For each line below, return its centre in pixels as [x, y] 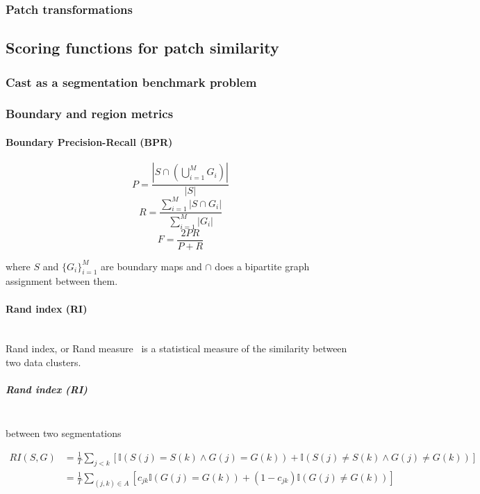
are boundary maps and [151, 266]
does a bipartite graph [262, 266]
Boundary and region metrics [90, 114]
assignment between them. [62, 281]
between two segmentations [64, 433]
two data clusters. [43, 362]
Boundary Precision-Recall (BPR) [89, 141]
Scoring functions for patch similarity [142, 48]
